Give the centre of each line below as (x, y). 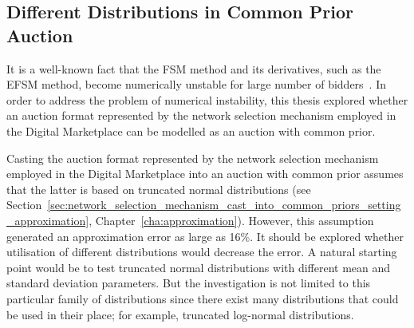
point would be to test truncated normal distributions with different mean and (199, 267)
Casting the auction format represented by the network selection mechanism (193, 158)
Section (24, 205)
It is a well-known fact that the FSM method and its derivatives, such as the (194, 68)
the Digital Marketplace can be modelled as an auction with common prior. (191, 130)
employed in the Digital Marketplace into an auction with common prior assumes (205, 174)
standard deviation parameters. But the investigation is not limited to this (189, 283)
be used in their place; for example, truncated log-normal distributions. (180, 314)
